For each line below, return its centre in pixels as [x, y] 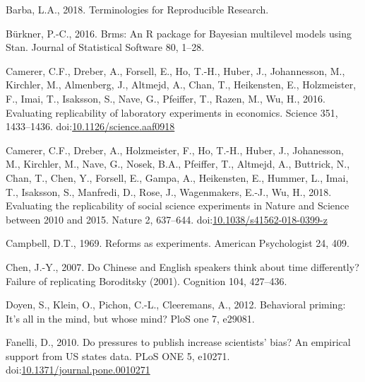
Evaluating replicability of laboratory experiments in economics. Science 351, [172, 112]
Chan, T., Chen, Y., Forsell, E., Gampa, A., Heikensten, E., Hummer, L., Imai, [177, 177]
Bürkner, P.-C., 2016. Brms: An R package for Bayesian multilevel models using [179, 33]
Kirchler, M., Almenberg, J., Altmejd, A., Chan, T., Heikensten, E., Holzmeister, [181, 85]
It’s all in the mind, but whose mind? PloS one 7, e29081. [130, 318]
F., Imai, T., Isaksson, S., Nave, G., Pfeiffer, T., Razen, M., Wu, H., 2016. [166, 98]
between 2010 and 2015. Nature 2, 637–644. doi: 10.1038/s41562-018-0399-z [167, 219]
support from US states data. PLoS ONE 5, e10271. [118, 355]
